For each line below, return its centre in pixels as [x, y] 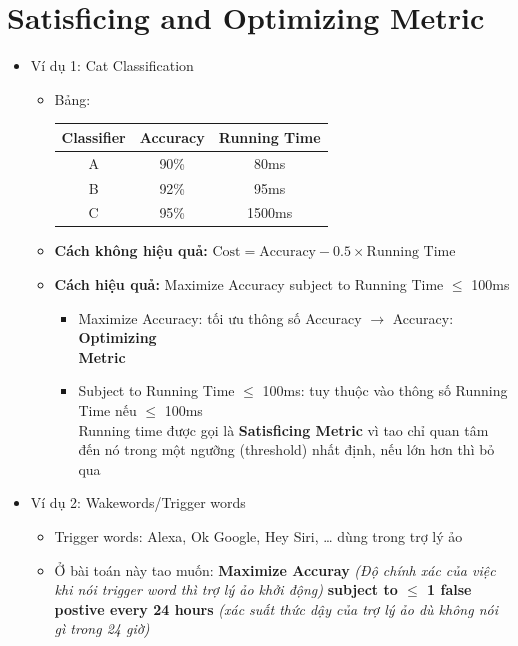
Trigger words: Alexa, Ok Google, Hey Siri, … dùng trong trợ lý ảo [258, 535]
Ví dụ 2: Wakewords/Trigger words [138, 502]
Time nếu [107, 410]
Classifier [93, 136]
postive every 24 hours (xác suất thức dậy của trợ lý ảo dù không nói [276, 608]
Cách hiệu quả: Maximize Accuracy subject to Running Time [249, 284]
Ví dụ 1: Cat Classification [112, 65]
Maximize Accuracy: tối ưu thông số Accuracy [220, 317]
